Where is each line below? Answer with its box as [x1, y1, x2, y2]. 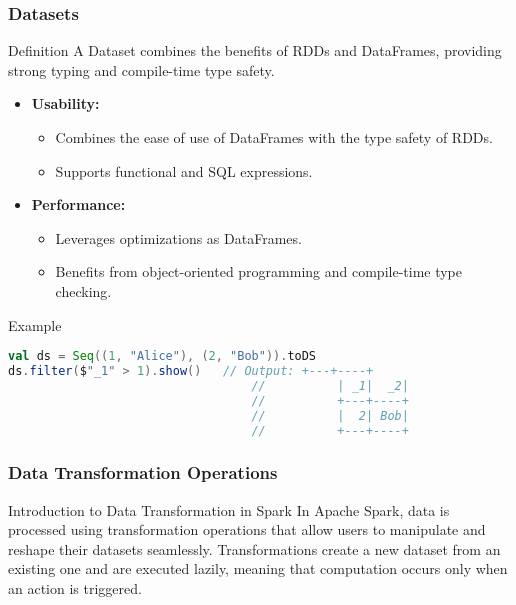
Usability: [31, 93, 100, 114]
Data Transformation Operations [8, 460, 278, 485]
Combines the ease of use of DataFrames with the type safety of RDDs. [55, 127, 493, 147]
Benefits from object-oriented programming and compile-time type [55, 261, 463, 282]
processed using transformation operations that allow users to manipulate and [8, 519, 486, 540]
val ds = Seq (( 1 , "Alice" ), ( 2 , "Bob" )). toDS [8, 349, 317, 364]
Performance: [31, 194, 126, 215]
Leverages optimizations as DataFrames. [55, 227, 302, 248]
